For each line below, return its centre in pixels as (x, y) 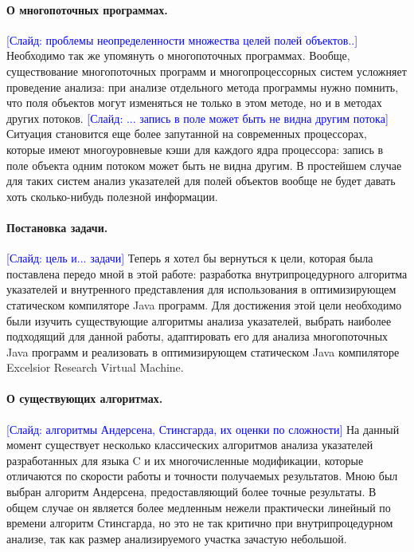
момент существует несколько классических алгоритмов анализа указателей (190, 445)
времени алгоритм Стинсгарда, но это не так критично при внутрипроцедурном (200, 523)
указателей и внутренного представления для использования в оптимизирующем (201, 289)
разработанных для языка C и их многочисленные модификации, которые (185, 460)
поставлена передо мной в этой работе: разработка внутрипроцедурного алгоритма (207, 273)
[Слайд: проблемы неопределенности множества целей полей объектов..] (182, 39)
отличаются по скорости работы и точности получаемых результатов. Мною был (202, 476)
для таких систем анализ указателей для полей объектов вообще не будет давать (201, 181)
